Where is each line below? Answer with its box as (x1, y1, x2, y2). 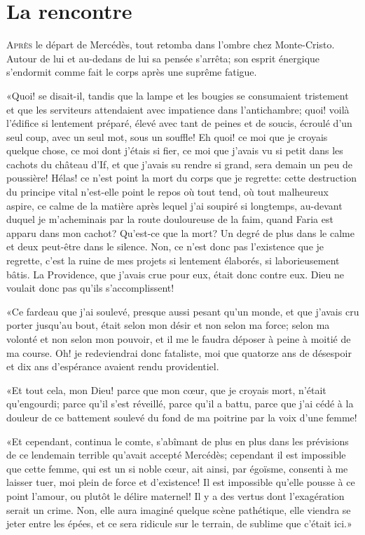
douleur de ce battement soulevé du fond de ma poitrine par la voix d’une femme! (6, 409, 357, 424)
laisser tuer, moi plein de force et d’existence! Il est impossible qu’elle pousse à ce (6, 475, 355, 489)
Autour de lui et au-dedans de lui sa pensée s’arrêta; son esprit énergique (6, 50, 320, 65)
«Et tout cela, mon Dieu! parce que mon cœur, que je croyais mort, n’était (6, 382, 326, 397)
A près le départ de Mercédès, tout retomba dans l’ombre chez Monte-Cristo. (6, 37, 335, 52)
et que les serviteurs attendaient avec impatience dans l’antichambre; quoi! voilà (6, 102, 350, 116)
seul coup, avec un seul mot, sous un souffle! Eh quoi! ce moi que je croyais (6, 129, 328, 144)
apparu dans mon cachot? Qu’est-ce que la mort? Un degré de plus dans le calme (6, 225, 354, 240)
